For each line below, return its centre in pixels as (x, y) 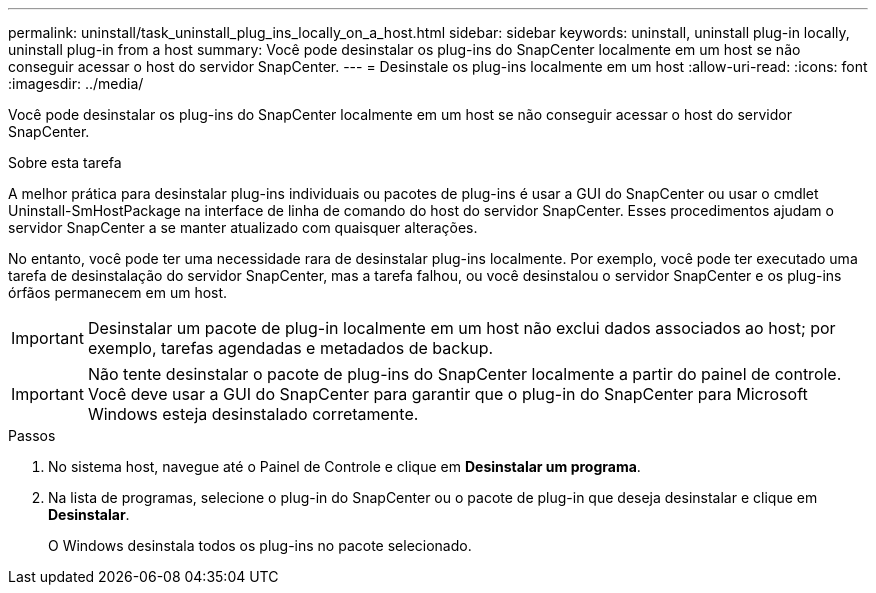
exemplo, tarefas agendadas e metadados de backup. (290, 348)
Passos (32, 435)
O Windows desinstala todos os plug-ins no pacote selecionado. (260, 545)
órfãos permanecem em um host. (118, 292)
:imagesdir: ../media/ (76, 83)
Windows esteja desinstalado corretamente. (253, 414)
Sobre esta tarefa (65, 162)
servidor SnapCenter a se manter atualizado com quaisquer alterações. (243, 227)
